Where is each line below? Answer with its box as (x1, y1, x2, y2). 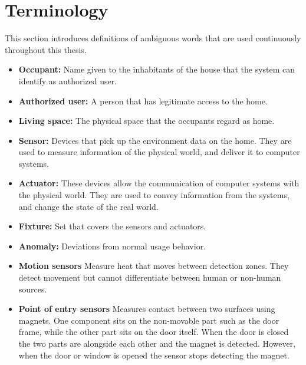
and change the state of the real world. (18, 200, 159, 212)
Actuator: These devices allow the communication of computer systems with (18, 177, 300, 189)
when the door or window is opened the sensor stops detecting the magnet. (18, 348, 289, 361)
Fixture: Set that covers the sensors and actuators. (18, 220, 206, 232)
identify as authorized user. (18, 74, 117, 87)
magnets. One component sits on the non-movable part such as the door (18, 314, 279, 326)
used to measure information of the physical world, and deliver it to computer (18, 146, 300, 158)
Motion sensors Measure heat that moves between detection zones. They (18, 259, 289, 272)
